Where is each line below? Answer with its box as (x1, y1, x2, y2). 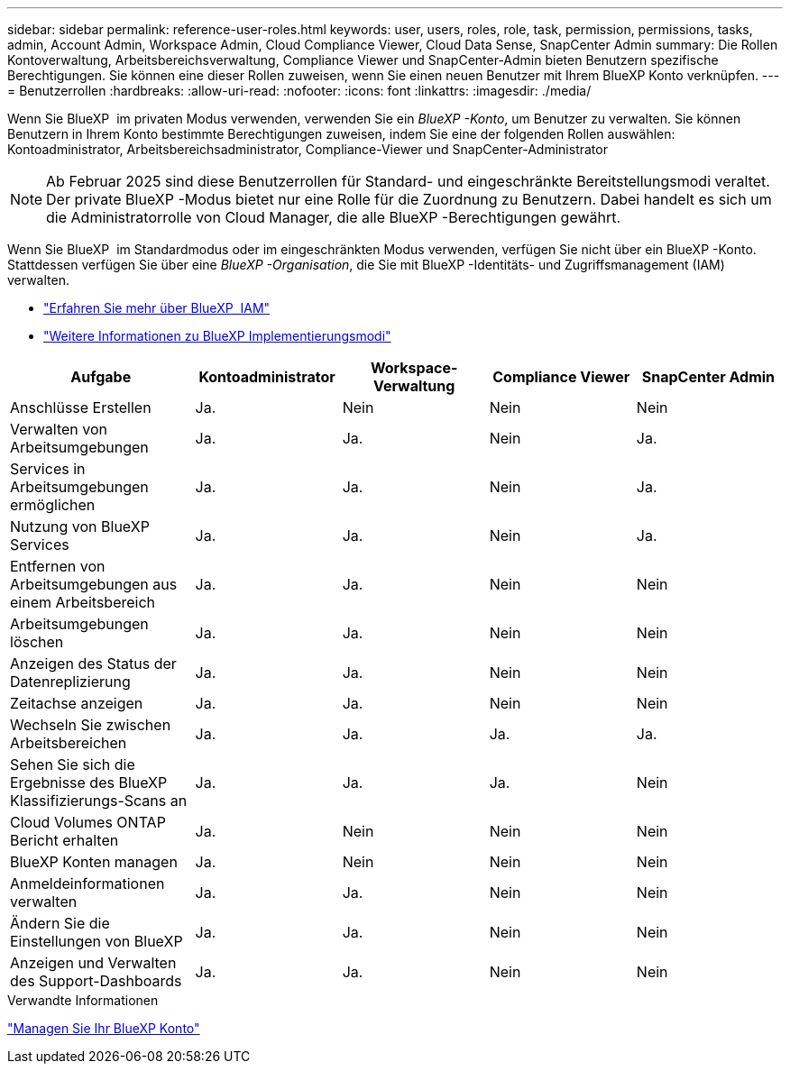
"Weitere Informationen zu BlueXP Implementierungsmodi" (43, 328, 391, 343)
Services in (10, 460, 86, 478)
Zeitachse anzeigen (10, 694, 143, 712)
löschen (10, 633, 64, 651)
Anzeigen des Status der (10, 654, 177, 673)
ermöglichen (10, 496, 96, 514)
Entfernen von (10, 557, 106, 575)
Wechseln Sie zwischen (10, 716, 171, 734)
